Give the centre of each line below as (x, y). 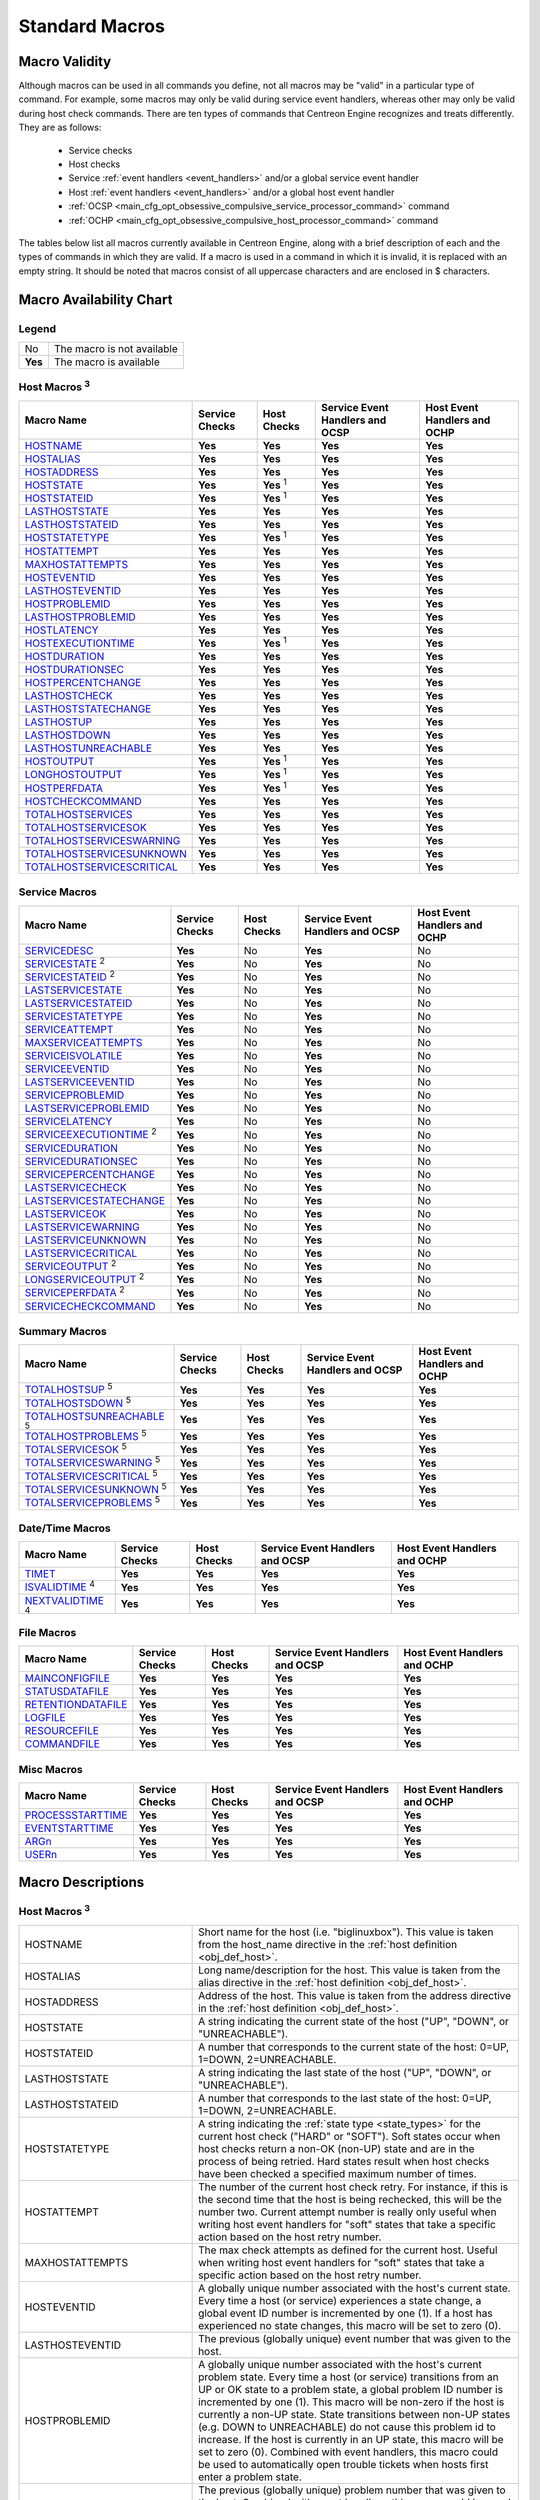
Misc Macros (51, 1769)
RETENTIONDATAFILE (76, 1705)
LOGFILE (45, 1718)
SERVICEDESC (59, 950)
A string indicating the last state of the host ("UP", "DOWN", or (345, 2072)
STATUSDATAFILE (67, 1692)
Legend (37, 328)
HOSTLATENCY (61, 630)
